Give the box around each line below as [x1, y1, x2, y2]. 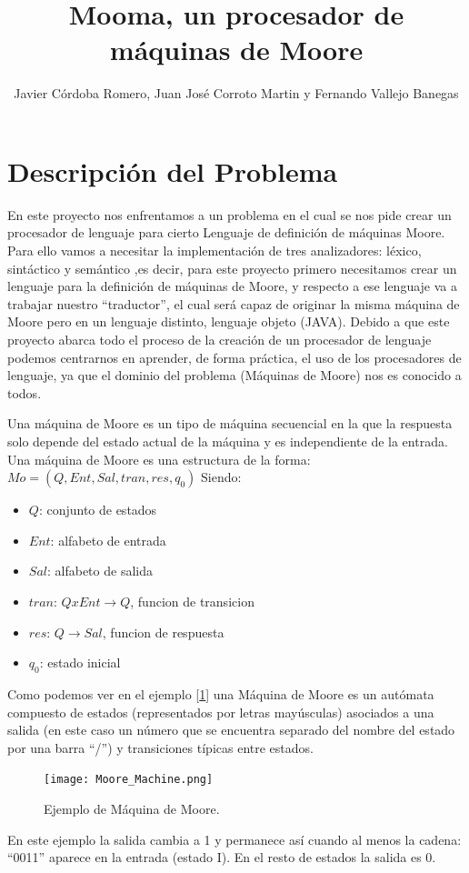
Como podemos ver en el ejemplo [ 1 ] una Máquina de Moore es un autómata [7, 684, 434, 703]
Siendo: [201, 467, 242, 487]
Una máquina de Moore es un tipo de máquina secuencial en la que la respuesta [7, 414, 453, 433]
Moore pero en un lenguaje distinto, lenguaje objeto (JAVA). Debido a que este [7, 312, 450, 331]
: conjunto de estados [38, 500, 157, 519]
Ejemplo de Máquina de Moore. [44, 798, 220, 818]
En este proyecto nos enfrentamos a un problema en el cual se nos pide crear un [7, 205, 452, 224]
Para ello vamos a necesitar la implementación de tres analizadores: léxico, [7, 241, 422, 260]
